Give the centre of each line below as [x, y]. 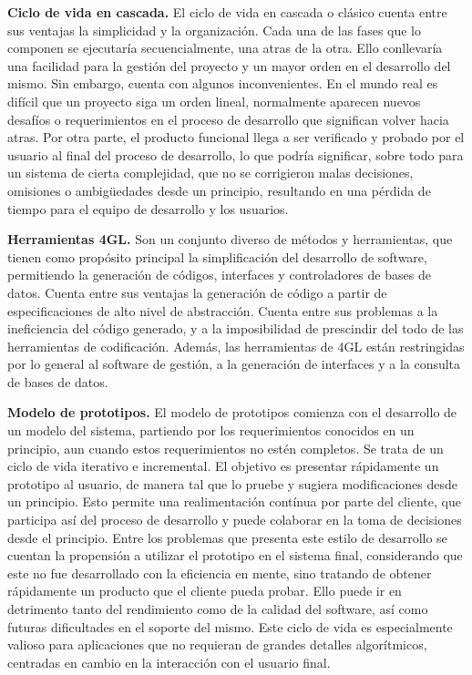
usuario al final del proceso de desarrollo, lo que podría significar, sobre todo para [236, 154]
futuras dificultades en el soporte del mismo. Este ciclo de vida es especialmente [230, 626]
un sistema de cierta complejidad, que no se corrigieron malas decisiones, [210, 173]
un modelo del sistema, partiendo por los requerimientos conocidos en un [211, 430]
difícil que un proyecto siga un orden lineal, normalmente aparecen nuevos [214, 101]
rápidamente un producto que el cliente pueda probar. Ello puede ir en [205, 591]
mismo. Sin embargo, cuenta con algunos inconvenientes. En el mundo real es [223, 83]
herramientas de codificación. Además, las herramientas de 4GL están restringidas [236, 346]
